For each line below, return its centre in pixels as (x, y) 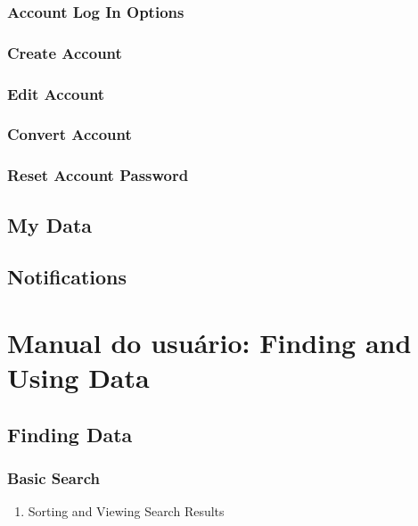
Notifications (67, 277)
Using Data (78, 378)
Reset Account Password (98, 175)
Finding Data (70, 434)
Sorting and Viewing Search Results (126, 511)
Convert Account (70, 134)
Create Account (65, 52)
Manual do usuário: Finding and (209, 342)
